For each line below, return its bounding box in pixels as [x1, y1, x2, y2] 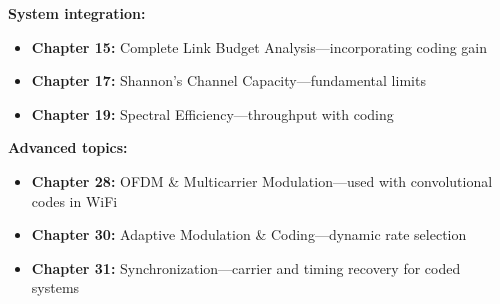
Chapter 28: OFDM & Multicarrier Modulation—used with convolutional [31, 170, 493, 191]
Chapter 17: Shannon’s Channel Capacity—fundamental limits [31, 70, 426, 91]
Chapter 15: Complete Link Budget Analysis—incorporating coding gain [31, 36, 488, 57]
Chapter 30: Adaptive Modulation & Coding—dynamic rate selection [31, 224, 467, 245]
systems [31, 277, 80, 298]
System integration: [8, 3, 146, 23]
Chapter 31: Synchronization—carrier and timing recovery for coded [31, 257, 461, 278]
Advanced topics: [8, 137, 128, 158]
